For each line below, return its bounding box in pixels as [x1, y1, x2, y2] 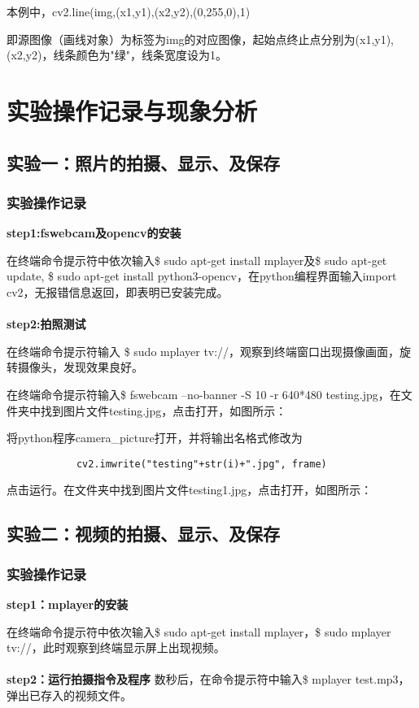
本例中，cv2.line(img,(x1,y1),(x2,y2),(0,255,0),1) [7, 3, 251, 20]
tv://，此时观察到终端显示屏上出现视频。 [7, 639, 225, 656]
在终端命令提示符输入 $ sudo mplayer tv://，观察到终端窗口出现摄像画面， [7, 342, 400, 359]
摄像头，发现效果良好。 [17, 358, 143, 376]
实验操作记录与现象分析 [7, 93, 258, 127]
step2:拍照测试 [7, 315, 86, 332]
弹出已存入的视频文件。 [7, 686, 132, 703]
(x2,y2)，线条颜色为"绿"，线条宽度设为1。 [7, 46, 228, 63]
